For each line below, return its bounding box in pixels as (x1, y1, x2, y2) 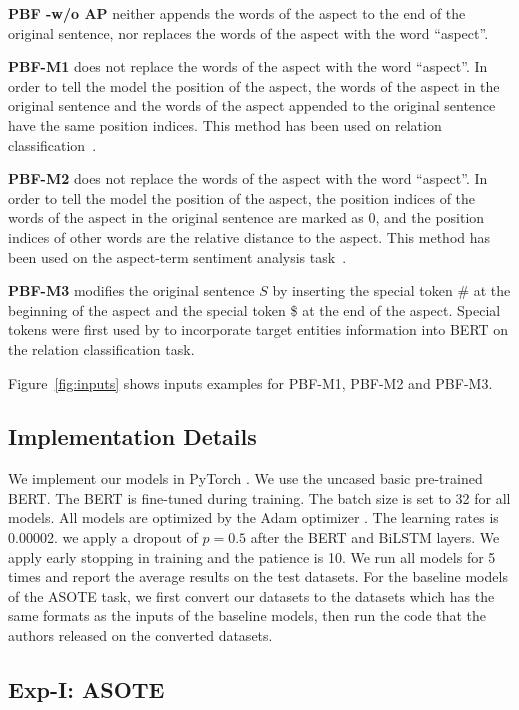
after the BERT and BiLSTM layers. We (250, 527, 500, 548)
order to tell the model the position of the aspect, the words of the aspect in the (8, 75, 500, 96)
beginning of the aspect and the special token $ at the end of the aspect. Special (8, 299, 501, 320)
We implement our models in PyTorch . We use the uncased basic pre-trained (8, 468, 483, 489)
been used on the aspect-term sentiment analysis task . (8, 246, 347, 267)
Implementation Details (8, 421, 257, 452)
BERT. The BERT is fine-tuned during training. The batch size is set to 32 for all (8, 487, 511, 508)
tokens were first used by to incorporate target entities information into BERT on (8, 319, 509, 340)
